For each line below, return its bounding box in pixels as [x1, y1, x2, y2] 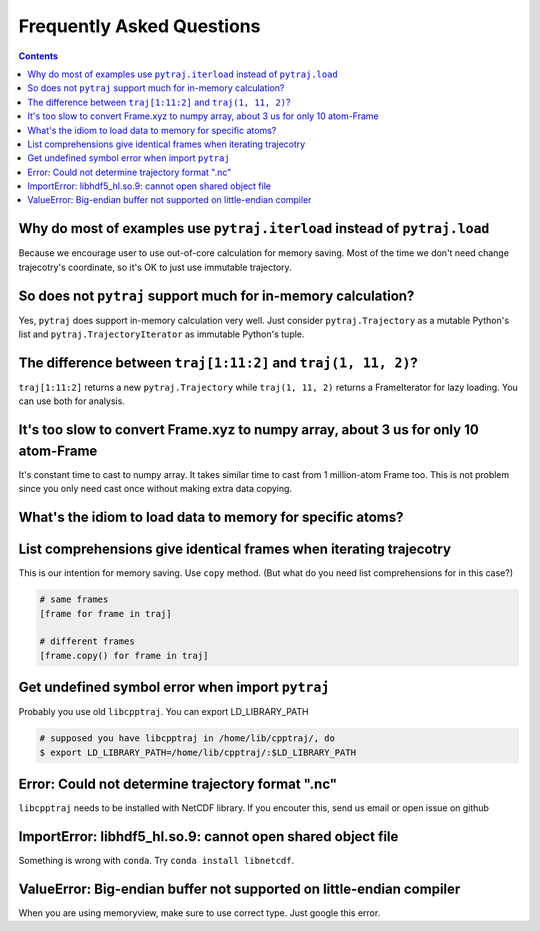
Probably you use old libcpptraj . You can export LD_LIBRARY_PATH [18, 706, 309, 718]
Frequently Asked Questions [18, 15, 261, 37]
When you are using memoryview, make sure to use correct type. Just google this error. [18, 906, 381, 919]
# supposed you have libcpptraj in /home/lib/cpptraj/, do [39, 733, 335, 744]
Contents [18, 50, 59, 62]
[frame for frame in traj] [39, 608, 172, 619]
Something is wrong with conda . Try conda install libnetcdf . [18, 854, 295, 866]
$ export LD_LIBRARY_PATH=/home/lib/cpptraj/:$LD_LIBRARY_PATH [39, 746, 357, 758]
